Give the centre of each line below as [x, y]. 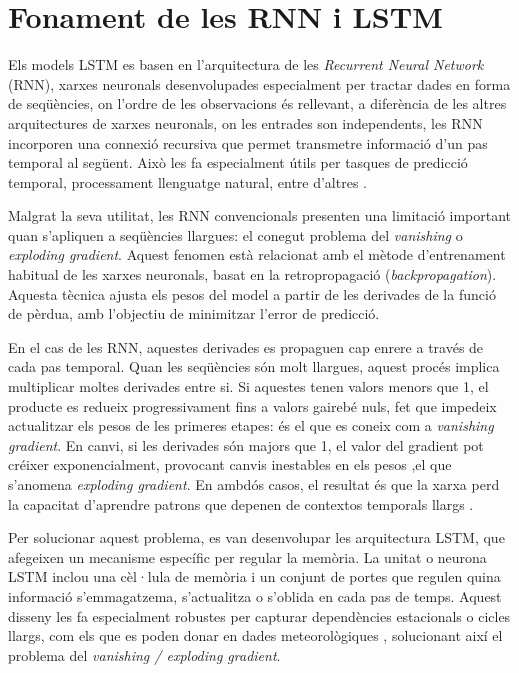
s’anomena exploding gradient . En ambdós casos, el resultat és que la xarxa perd [254, 484]
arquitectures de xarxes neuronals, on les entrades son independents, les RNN [245, 122]
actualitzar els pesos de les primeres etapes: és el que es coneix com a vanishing [251, 425]
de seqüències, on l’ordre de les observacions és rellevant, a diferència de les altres [257, 103]
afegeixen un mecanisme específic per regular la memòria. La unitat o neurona [247, 556]
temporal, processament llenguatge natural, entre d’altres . [188, 181]
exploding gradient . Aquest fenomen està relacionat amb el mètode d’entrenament [257, 254]
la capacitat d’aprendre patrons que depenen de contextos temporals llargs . [241, 503]
